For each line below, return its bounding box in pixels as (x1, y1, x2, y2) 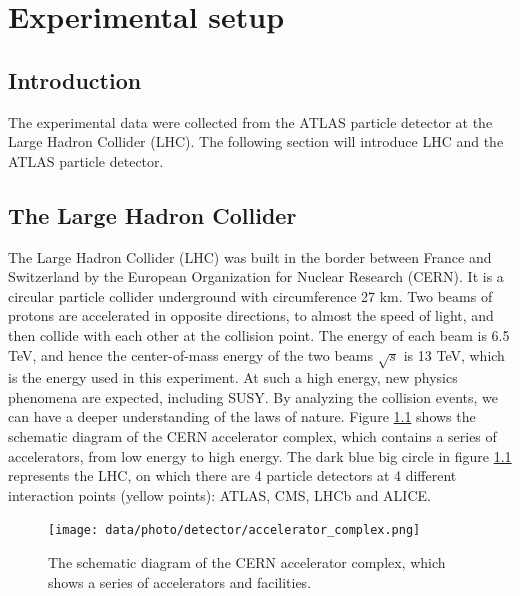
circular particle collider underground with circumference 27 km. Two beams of (8, 285, 493, 306)
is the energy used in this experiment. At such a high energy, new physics (8, 367, 458, 388)
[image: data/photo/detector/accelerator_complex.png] (48, 523, 421, 538)
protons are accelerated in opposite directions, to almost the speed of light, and (8, 305, 494, 326)
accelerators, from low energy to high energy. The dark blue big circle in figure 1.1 (8, 445, 512, 466)
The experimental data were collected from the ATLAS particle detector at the (8, 111, 493, 132)
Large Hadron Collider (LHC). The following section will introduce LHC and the (8, 131, 504, 152)
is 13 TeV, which (403, 344, 505, 365)
